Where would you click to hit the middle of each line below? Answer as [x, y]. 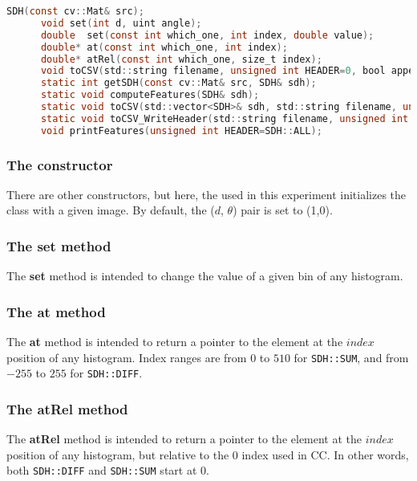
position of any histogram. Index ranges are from [127, 357]
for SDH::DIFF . [106, 373]
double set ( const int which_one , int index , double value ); [207, 35]
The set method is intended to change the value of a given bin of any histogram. [205, 276]
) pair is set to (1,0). [283, 210]
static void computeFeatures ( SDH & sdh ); [150, 95]
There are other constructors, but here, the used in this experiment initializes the [206, 194]
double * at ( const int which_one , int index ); [164, 47]
